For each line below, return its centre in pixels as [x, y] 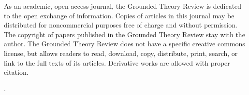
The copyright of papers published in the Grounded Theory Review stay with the [124, 34]
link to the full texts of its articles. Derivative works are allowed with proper [117, 62]
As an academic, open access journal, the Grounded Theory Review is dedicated [123, 6]
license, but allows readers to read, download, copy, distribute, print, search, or [121, 53]
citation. [16, 72]
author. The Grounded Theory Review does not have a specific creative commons [124, 44]
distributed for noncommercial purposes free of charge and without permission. [121, 25]
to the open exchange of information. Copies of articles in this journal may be [119, 15]
